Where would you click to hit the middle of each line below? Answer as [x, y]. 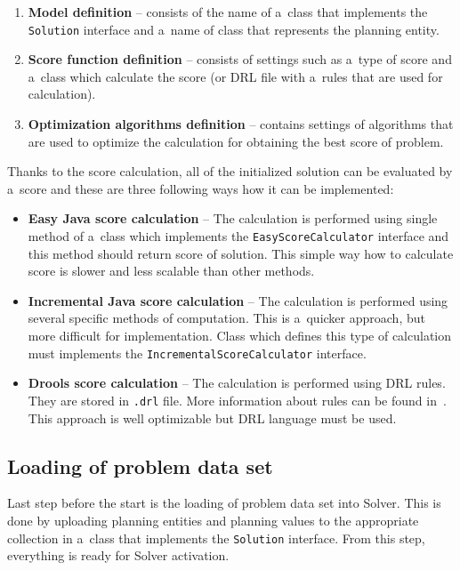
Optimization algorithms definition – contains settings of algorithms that [241, 124]
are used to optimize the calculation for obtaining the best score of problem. [236, 141]
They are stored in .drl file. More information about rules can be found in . [237, 400]
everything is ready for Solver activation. [118, 555]
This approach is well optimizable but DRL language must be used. [212, 417]
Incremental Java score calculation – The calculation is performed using [238, 300]
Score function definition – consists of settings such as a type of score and [240, 59]
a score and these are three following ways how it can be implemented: [201, 188]
